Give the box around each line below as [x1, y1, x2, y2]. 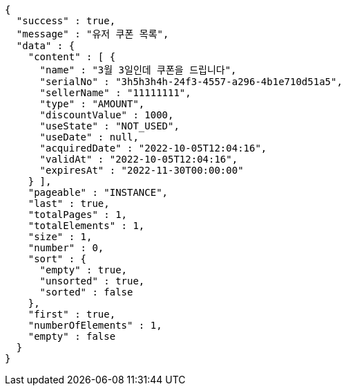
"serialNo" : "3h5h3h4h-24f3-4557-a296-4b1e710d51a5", [39, 76, 343, 87]
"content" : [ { [28, 51, 116, 62]
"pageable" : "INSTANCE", [28, 187, 169, 198]
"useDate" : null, [39, 131, 139, 143]
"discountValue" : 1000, [39, 109, 174, 120]
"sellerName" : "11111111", [39, 87, 191, 98]
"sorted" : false [39, 287, 133, 298]
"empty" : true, [39, 264, 128, 275]
